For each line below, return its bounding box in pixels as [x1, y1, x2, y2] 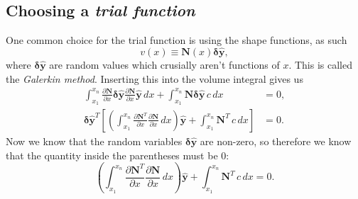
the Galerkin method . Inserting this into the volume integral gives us [6, 71, 303, 86]
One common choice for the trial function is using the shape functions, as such [6, 33, 347, 47]
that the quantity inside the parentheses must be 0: [6, 147, 229, 162]
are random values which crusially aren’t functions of [49, 57, 280, 72]
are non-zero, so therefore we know [200, 133, 352, 148]
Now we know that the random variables [6, 133, 183, 148]
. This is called [288, 57, 352, 72]
